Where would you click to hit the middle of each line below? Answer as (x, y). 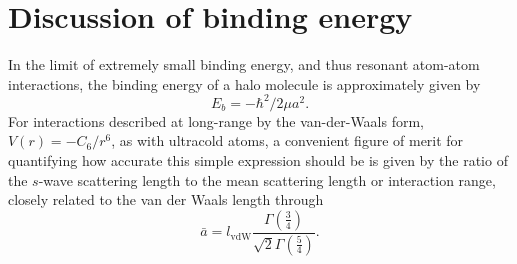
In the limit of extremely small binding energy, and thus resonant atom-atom (244, 64)
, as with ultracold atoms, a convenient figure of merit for (287, 140)
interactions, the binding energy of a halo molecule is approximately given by (244, 83)
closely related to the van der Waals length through (166, 199)
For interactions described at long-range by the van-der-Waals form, (216, 120)
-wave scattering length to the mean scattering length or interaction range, (267, 179)
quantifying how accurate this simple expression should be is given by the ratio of (258, 160)
